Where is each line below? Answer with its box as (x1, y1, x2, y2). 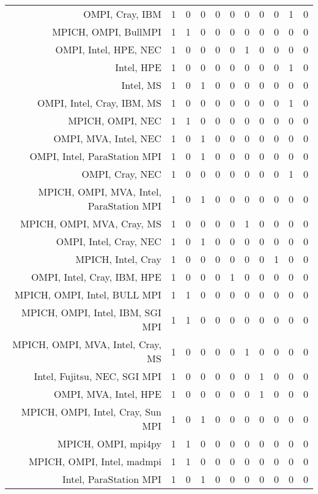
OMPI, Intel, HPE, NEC (55, 42, 161, 56)
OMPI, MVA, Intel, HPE (54, 387, 161, 401)
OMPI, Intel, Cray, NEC (56, 234, 161, 248)
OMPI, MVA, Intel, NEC (53, 131, 161, 145)
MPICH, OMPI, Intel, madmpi (28, 454, 161, 468)
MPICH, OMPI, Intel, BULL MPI (14, 287, 161, 302)
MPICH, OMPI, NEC (68, 113, 161, 127)
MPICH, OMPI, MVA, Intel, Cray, (12, 337, 161, 351)
